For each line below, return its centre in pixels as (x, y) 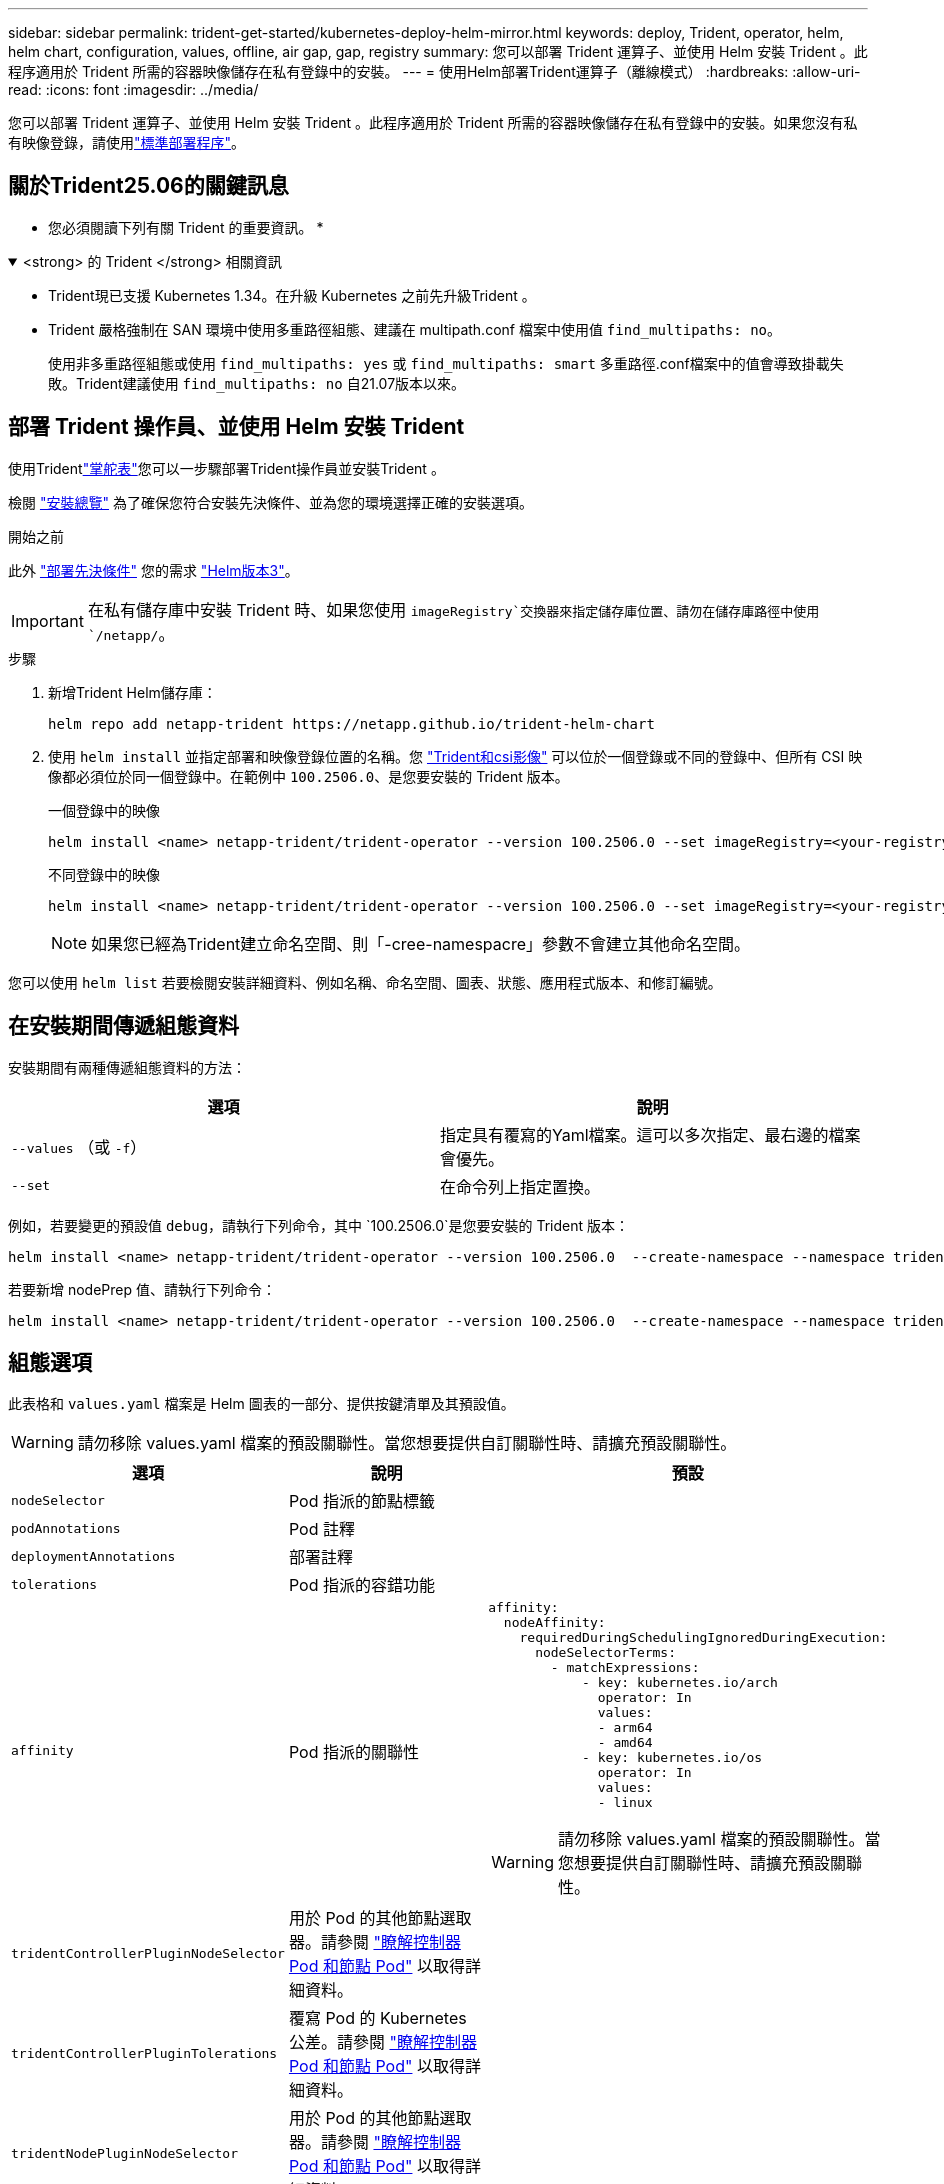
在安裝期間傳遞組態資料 (123, 1026)
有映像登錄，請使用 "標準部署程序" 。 (127, 142)
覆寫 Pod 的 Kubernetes (377, 2018)
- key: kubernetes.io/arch (680, 1683)
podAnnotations (66, 1528)
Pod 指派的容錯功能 (361, 1585)
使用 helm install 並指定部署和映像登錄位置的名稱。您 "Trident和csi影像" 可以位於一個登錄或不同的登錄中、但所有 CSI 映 (455, 756)
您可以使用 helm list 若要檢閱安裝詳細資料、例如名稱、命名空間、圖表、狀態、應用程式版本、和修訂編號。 (365, 982)
